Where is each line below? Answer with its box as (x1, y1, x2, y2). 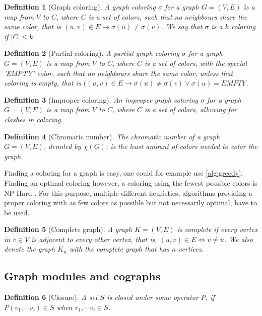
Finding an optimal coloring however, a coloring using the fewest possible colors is (4, 177, 257, 188)
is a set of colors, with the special (144, 57, 247, 68)
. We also (224, 233, 253, 244)
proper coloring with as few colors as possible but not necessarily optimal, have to (4, 197, 257, 208)
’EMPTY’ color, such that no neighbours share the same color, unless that (4, 67, 233, 78)
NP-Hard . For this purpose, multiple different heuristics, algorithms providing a (4, 187, 252, 198)
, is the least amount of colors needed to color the (105, 141, 257, 151)
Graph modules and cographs (4, 268, 161, 284)
